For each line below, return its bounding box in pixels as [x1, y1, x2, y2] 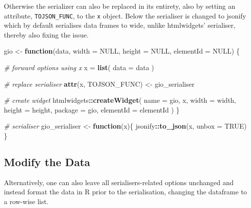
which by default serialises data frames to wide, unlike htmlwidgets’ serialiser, [4, 20, 235, 30]
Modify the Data [4, 154, 90, 169]
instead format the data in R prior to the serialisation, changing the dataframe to [4, 187, 247, 197]
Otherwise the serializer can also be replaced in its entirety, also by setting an [4, 1, 235, 11]
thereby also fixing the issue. [4, 29, 89, 39]
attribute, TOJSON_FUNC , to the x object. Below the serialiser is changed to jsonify [4, 10, 246, 20]
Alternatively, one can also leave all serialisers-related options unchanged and [4, 177, 234, 187]
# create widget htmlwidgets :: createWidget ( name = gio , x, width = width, [4, 95, 236, 105]
